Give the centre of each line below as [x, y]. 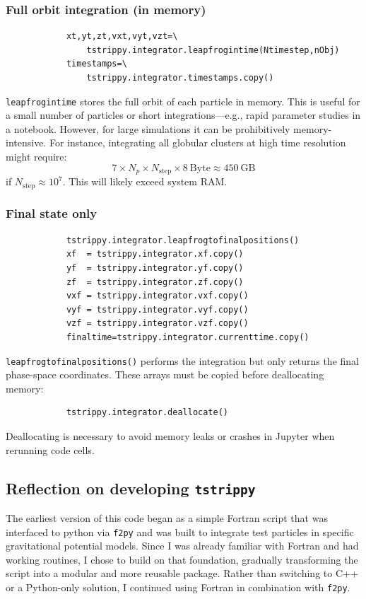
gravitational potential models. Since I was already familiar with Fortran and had [182, 546]
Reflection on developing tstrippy [131, 488]
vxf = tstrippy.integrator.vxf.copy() [157, 296]
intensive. [26, 143]
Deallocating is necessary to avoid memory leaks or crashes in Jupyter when [170, 435]
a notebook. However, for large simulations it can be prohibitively [148, 128]
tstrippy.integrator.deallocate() [147, 413]
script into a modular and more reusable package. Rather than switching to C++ [182, 573]
